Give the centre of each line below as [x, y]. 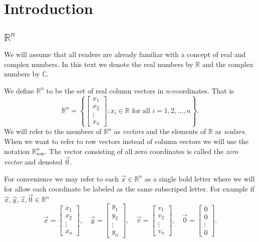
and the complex [228, 64]
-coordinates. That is [202, 90]
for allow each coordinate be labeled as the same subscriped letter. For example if [129, 188]
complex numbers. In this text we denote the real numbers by [99, 64]
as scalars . [231, 131]
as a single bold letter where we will [200, 178]
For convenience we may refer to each [61, 178]
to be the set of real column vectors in [105, 90]
